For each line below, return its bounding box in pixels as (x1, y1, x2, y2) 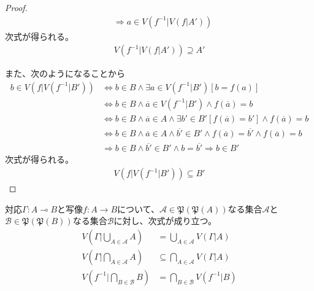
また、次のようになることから (5, 67, 125, 80)
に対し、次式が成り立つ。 (113, 214, 216, 227)
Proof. (5, 1, 28, 14)
